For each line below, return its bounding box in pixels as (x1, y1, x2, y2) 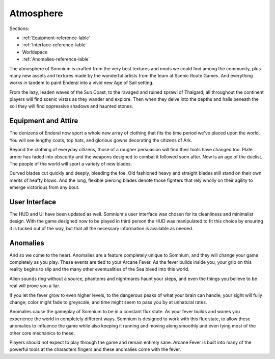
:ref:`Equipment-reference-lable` (22, 35, 91, 41)
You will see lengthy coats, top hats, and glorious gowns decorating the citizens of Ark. (9, 137, 193, 143)
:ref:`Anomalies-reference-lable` (22, 56, 90, 62)
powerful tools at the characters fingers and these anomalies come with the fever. (9, 346, 181, 352)
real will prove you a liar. (9, 283, 61, 289)
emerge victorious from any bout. (9, 184, 80, 190)
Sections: (9, 25, 30, 32)
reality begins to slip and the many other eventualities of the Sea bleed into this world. (9, 266, 189, 272)
